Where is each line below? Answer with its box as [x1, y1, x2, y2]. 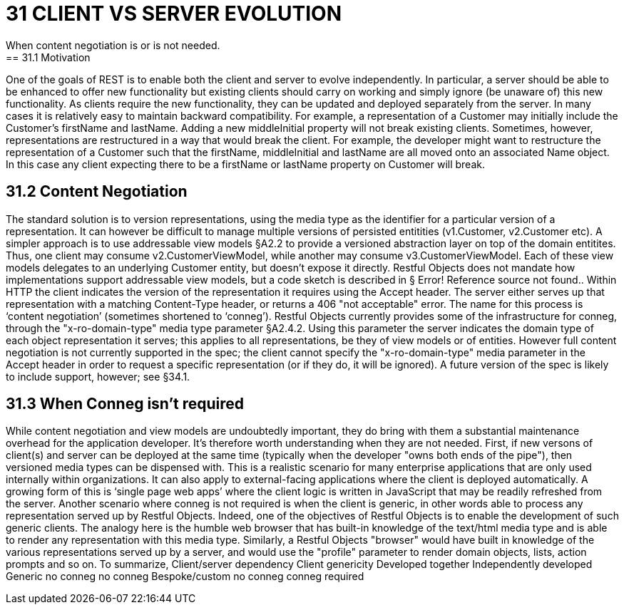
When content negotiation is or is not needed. [6, 38, 220, 51]
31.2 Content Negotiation [6, 182, 188, 201]
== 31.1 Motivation [6, 51, 91, 63]
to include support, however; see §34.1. [6, 370, 190, 383]
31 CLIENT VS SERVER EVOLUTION [6, 1, 342, 26]
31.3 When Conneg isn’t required [6, 395, 245, 413]
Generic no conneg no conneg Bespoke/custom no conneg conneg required [6, 570, 364, 583]
